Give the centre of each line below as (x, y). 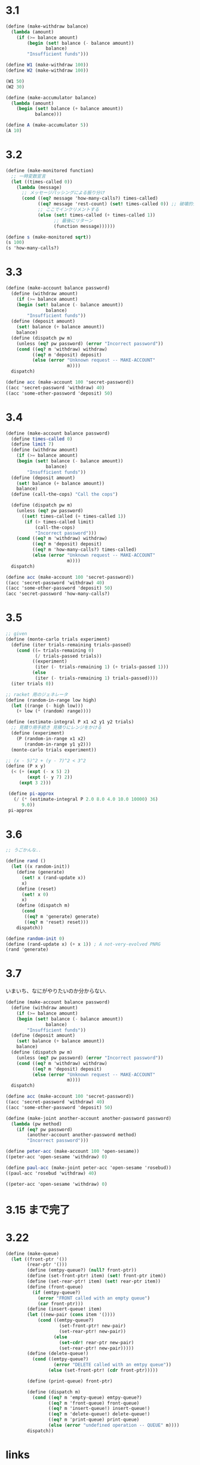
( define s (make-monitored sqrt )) (49, 237)
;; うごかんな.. (24, 850)
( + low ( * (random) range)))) (54, 711)
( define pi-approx (31, 793)
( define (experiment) (38, 733)
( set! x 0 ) (35, 895)
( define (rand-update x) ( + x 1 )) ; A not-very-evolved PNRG (83, 944)
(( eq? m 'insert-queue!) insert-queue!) (99, 1409)
